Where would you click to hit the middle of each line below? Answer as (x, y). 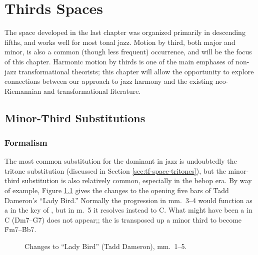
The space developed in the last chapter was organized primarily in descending (125, 32)
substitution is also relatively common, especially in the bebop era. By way (137, 180)
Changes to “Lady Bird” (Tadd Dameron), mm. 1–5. (106, 246)
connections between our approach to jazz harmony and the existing (109, 81)
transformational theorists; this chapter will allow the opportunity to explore (136, 71)
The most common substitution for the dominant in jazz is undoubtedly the (121, 161)
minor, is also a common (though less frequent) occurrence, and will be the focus (128, 52)
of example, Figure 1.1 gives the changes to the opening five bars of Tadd (117, 190)
